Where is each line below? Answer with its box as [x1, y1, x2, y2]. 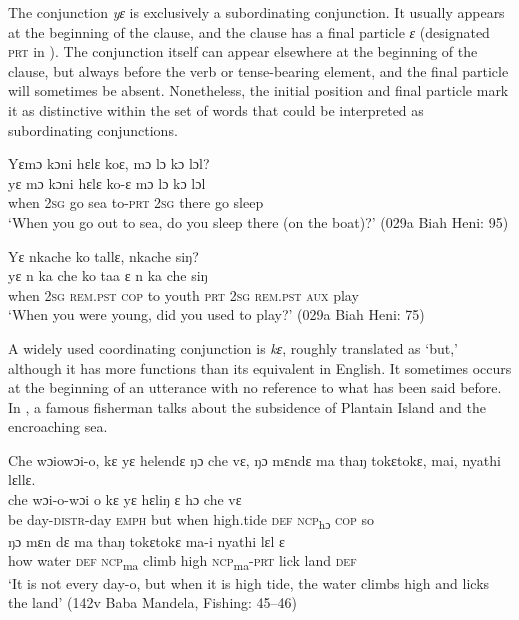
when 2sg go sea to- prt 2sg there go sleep [8, 192, 264, 213]
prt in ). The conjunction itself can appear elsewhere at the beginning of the [8, 41, 478, 62]
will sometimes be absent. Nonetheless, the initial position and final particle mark [8, 80, 509, 101]
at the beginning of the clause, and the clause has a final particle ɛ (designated [8, 21, 490, 42]
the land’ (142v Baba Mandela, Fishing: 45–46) [8, 592, 298, 613]
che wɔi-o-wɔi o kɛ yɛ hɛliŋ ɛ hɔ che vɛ [8, 489, 242, 510]
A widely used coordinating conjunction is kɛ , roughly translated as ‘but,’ [8, 337, 458, 358]
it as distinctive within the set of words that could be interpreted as [8, 99, 424, 120]
